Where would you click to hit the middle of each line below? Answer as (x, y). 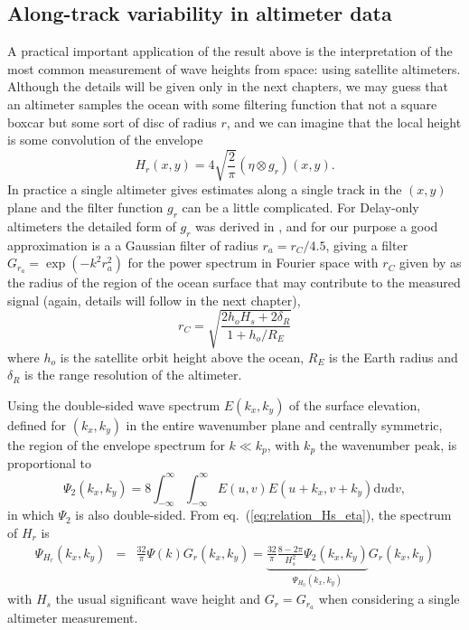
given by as (431, 263)
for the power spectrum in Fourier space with (253, 263)
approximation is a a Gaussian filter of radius (133, 244)
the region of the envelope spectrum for (116, 445)
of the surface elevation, (355, 405)
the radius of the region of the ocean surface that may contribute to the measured (234, 282)
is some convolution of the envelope (105, 140)
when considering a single (389, 599)
